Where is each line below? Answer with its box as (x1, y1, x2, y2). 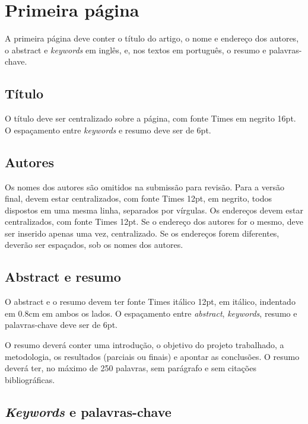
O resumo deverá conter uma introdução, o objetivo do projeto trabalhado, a (5, 339, 284, 351)
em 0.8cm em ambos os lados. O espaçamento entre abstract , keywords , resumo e (5, 307, 297, 319)
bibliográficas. (5, 373, 55, 385)
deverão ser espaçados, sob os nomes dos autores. (5, 238, 183, 251)
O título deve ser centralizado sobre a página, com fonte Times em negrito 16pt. (5, 112, 296, 125)
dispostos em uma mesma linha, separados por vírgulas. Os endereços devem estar (5, 203, 303, 216)
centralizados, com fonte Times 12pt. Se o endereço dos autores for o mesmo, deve (5, 215, 303, 228)
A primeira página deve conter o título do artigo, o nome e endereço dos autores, (5, 32, 299, 44)
